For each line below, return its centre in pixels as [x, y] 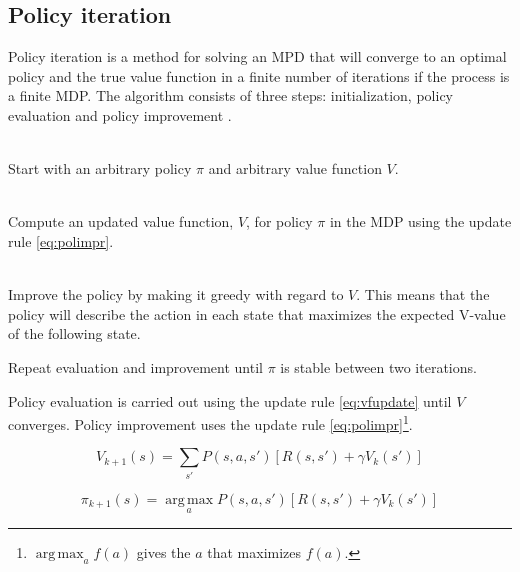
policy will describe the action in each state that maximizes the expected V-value [257, 313]
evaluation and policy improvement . [120, 114]
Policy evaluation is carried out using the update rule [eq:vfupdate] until [230, 400]
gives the [163, 551]
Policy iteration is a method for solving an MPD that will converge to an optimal [257, 56]
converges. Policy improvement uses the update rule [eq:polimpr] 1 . [210, 422]
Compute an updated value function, [121, 221]
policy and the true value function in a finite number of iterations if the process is [259, 75]
